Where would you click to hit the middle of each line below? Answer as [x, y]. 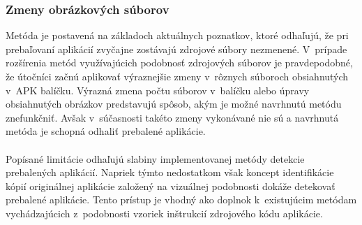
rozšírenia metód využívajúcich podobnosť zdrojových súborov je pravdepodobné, [179, 63]
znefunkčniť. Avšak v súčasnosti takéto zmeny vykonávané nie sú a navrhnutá [172, 117]
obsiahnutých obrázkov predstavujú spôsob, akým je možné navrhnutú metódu [174, 104]
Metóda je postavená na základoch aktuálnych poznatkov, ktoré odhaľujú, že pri [177, 35]
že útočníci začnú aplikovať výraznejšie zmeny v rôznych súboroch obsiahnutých [177, 76]
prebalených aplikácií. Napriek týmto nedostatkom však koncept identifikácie [170, 172]
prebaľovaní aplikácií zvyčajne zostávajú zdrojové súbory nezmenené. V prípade [176, 49]
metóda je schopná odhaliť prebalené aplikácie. [106, 131]
